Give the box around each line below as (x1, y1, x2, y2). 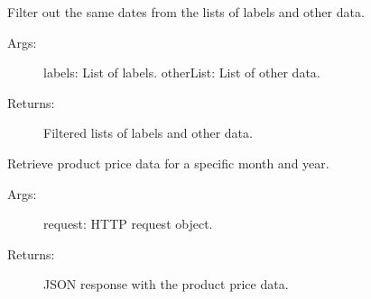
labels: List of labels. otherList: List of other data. (43, 63, 320, 82)
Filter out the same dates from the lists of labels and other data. (7, 3, 365, 21)
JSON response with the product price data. (43, 275, 289, 294)
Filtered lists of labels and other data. (43, 123, 253, 142)
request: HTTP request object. (43, 214, 213, 233)
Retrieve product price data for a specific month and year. (7, 153, 329, 172)
